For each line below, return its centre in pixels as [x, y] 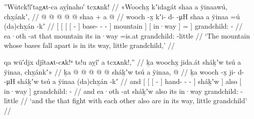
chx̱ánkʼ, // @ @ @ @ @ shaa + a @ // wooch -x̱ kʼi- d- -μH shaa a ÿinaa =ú [122, 16]
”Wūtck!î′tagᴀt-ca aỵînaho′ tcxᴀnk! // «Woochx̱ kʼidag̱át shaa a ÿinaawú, [116, 6]
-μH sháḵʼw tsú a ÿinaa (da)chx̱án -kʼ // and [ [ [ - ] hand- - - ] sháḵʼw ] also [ [123, 81]
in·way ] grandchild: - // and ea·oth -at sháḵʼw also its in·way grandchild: [121, 91]
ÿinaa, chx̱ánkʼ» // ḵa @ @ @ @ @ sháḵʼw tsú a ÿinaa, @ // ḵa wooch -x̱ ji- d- [124, 71]
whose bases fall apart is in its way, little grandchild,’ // [90, 45]
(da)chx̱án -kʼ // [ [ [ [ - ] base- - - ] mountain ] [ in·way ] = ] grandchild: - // [123, 26]
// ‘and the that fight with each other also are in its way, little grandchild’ [134, 100]
